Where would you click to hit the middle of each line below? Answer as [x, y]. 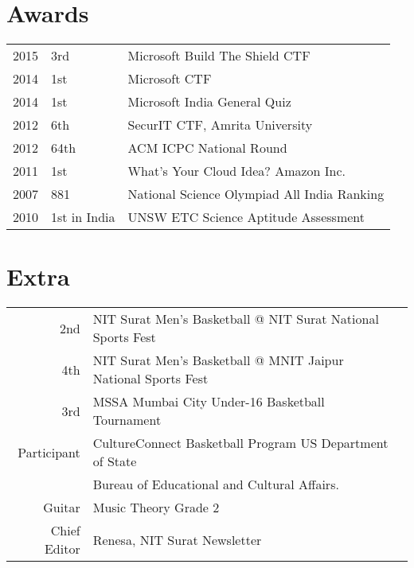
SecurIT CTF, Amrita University [220, 125]
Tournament [127, 420]
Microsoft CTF [170, 79]
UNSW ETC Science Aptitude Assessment [246, 217]
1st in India [83, 217]
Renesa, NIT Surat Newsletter [177, 539]
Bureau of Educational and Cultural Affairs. [216, 484]
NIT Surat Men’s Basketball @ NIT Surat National [236, 319]
